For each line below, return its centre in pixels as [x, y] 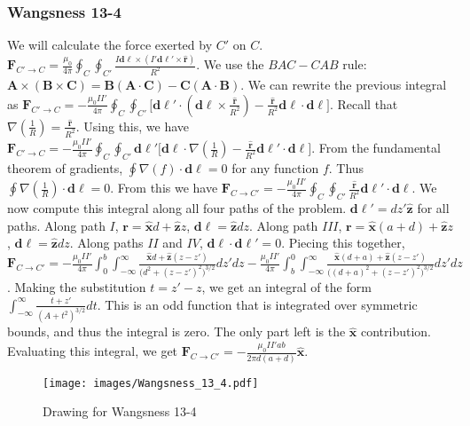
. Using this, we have [133, 126]
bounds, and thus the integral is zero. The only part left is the [176, 331]
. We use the [230, 64]
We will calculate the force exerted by [110, 45]
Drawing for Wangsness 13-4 [120, 411]
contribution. [396, 331]
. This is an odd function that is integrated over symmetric [257, 304]
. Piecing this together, [343, 243]
